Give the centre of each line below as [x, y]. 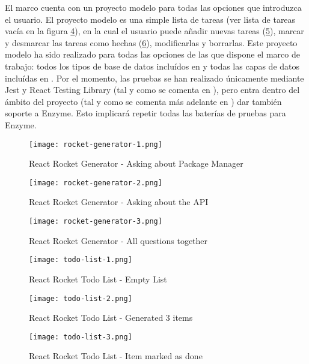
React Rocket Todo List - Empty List [98, 279]
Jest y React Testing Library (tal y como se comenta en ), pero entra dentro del [152, 90]
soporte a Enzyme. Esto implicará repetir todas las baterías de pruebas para [145, 113]
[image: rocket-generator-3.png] [96, 222]
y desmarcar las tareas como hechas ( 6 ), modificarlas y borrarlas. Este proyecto [151, 42]
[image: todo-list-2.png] [81, 298]
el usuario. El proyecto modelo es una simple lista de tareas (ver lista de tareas [150, 19]
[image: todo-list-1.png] [81, 260]
